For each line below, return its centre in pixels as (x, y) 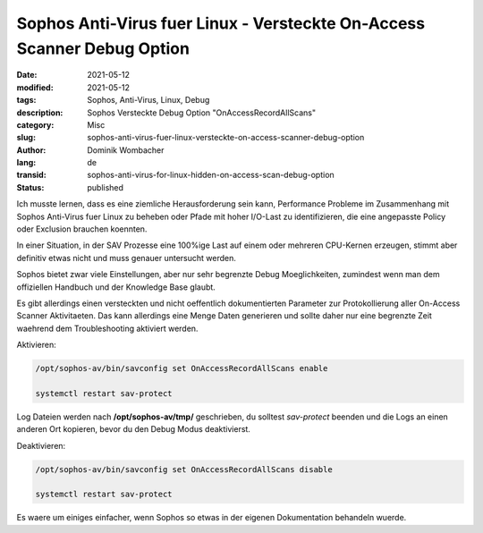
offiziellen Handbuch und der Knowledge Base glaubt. (116, 287)
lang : (26, 163)
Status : (30, 187)
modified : (35, 87)
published (106, 187)
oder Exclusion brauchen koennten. (82, 229)
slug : (26, 138)
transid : (31, 175)
